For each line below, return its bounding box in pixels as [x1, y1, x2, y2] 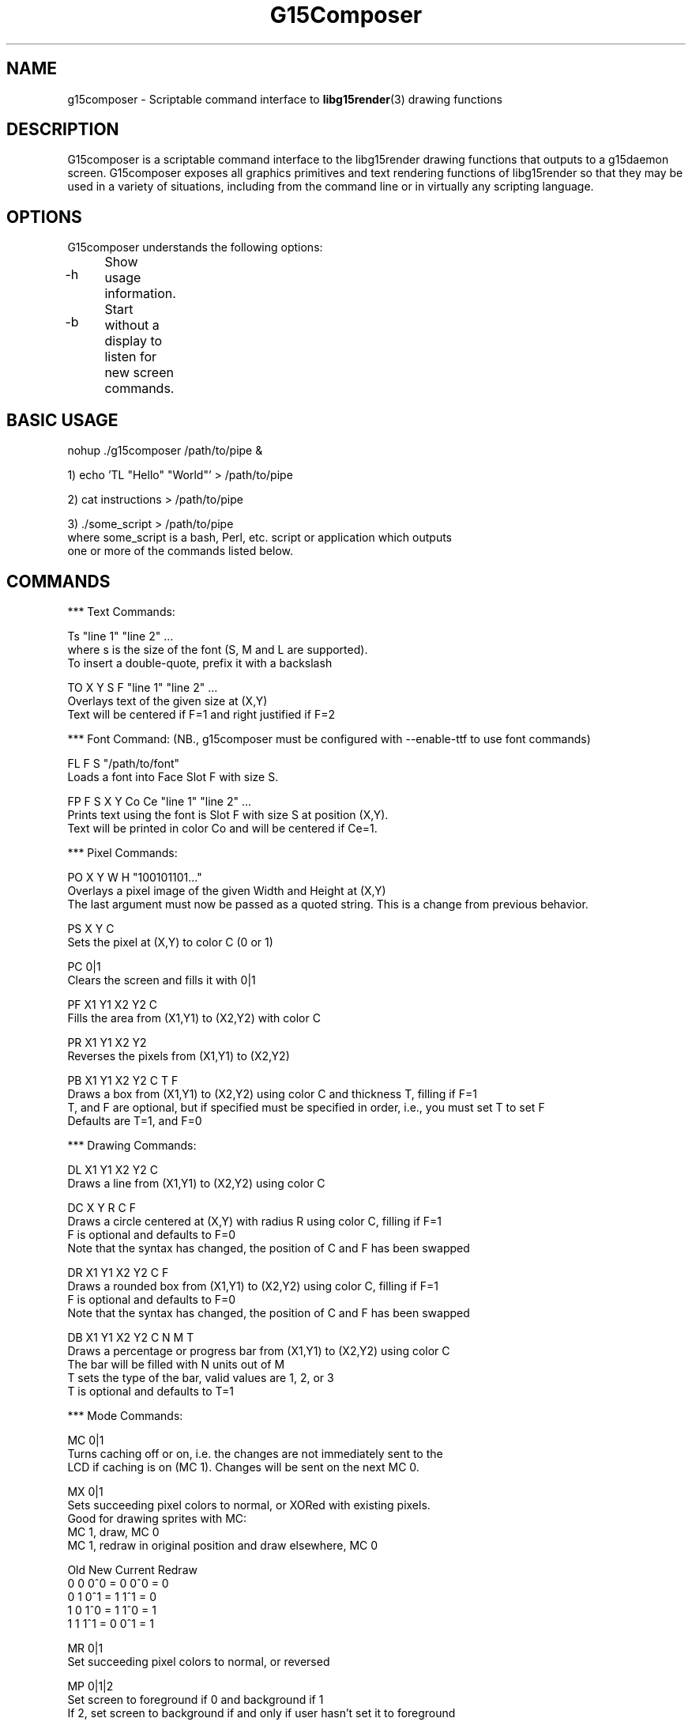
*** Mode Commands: [67, 1408, 183, 1422]
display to [104, 333, 163, 349]
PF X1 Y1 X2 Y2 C [67, 997, 158, 1011]
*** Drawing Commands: [67, 1138, 197, 1152]
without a [104, 317, 160, 334]
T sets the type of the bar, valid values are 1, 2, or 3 [67, 1370, 334, 1384]
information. [104, 285, 176, 302]
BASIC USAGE [6, 410, 118, 430]
